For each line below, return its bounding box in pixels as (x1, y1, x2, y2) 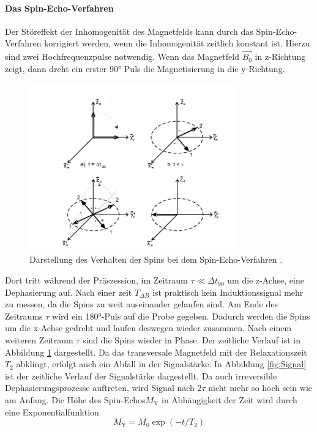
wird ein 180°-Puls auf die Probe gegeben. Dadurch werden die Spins (52, 309, 310, 322)
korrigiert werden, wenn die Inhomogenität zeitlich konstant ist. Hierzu (44, 37, 310, 49)
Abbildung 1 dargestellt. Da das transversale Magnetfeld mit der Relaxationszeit (5, 345, 307, 358)
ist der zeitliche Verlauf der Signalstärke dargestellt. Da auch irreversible (5, 369, 277, 382)
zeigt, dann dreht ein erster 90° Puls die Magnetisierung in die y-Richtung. (5, 62, 285, 75)
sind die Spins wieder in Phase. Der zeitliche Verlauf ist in (83, 334, 301, 346)
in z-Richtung (255, 50, 306, 63)
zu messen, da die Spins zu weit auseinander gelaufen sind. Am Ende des (5, 298, 278, 310)
